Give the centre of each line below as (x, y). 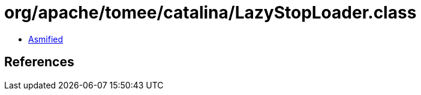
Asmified (46, 39)
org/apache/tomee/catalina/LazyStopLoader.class (210, 13)
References (39, 62)
